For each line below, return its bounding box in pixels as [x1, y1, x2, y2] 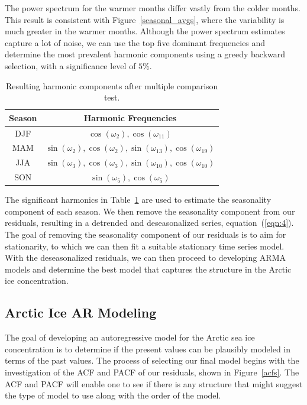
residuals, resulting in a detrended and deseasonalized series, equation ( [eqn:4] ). [5, 216, 294, 229]
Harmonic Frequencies [83, 111, 177, 124]
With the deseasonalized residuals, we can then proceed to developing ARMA [5, 251, 286, 264]
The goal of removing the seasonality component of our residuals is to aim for [5, 228, 286, 240]
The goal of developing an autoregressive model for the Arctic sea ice [5, 331, 255, 344]
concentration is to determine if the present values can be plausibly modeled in [5, 342, 291, 355]
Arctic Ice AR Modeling [5, 303, 157, 322]
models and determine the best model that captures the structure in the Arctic [5, 263, 292, 275]
